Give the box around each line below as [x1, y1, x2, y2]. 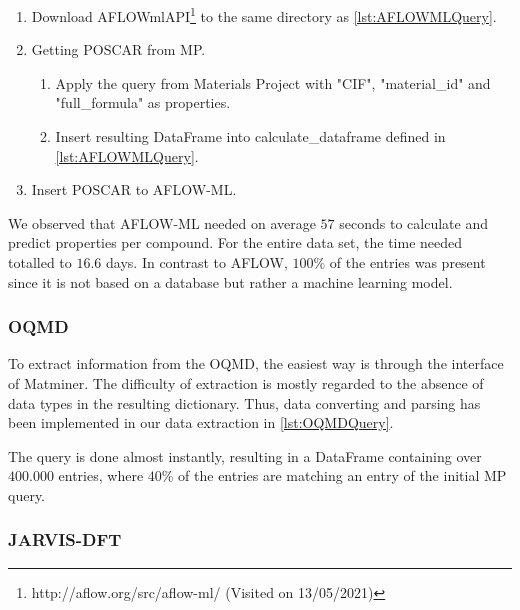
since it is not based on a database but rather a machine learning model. [8, 271, 453, 292]
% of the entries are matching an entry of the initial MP [161, 465, 507, 486]
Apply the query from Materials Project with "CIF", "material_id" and [55, 72, 491, 93]
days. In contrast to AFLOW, [106, 252, 288, 272]
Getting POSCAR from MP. [31, 39, 206, 60]
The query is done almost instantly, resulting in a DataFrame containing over [8, 445, 482, 466]
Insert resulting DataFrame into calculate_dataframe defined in [55, 126, 446, 147]
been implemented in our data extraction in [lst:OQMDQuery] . [8, 412, 394, 433]
